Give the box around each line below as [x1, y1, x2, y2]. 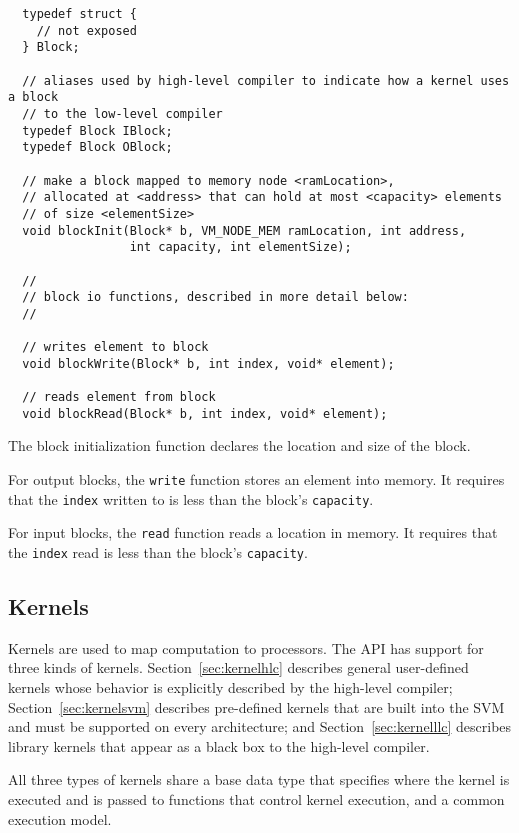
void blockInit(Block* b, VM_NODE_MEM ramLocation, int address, [22, 223, 467, 238]
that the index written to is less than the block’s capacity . [8, 488, 374, 509]
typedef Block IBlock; [22, 123, 173, 138]
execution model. [8, 808, 112, 829]
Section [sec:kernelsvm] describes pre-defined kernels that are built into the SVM [8, 696, 505, 717]
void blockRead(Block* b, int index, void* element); [22, 406, 388, 421]
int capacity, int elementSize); [129, 240, 352, 255]
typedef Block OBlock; [22, 140, 173, 155]
